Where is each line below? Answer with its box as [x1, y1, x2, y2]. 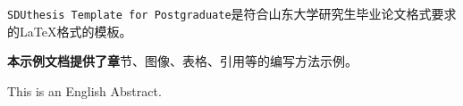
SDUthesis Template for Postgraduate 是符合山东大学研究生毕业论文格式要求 [7, 4, 457, 22]
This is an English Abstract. [7, 81, 162, 100]
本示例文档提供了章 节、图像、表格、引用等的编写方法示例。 [7, 52, 358, 70]
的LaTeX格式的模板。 [7, 21, 132, 40]
